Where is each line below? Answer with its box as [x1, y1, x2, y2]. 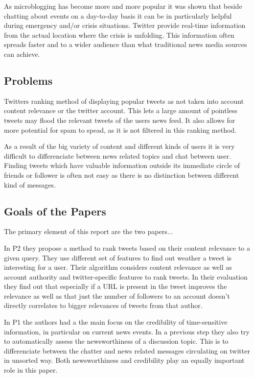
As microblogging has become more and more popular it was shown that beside [4, 1, 242, 11]
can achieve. [4, 48, 40, 59]
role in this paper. [4, 365, 58, 375]
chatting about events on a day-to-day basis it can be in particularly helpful [4, 10, 232, 21]
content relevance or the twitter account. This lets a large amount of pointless [4, 105, 237, 116]
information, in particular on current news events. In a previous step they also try [4, 326, 250, 336]
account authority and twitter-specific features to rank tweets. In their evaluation [4, 271, 248, 282]
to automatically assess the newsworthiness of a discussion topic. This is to [4, 336, 229, 346]
